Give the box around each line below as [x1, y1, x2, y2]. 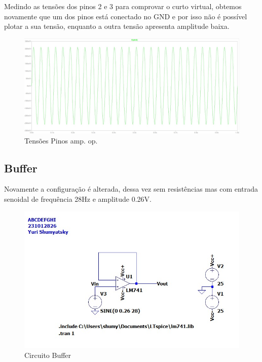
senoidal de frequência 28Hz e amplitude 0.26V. [4, 193, 152, 204]
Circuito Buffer [24, 349, 71, 360]
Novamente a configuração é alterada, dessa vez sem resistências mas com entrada [4, 184, 258, 194]
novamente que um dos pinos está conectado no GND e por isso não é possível [4, 11, 247, 21]
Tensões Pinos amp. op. [24, 135, 98, 146]
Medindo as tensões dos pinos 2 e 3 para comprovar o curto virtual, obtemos [4, 1, 242, 11]
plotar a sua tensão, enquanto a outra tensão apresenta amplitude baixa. [4, 21, 230, 31]
